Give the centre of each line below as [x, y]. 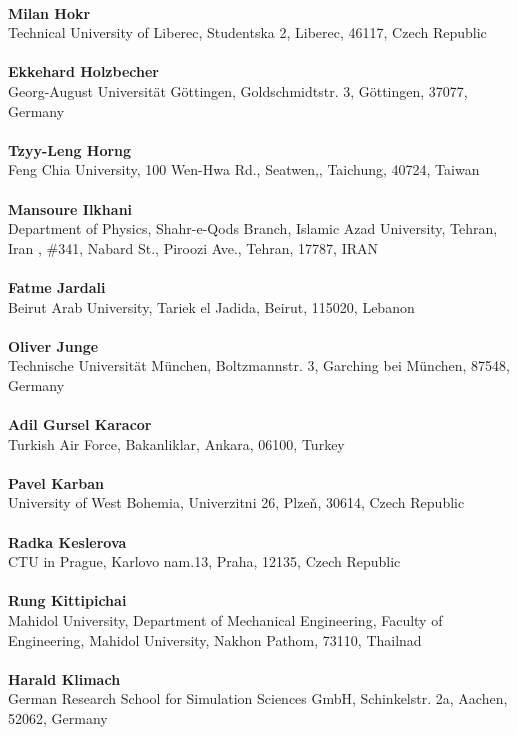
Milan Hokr [49, 12]
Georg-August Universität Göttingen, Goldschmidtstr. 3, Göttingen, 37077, [238, 90]
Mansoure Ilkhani [70, 208]
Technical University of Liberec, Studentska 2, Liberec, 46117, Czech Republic [247, 32]
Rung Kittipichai [67, 600]
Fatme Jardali [57, 286]
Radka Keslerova [67, 541]
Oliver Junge [53, 345]
